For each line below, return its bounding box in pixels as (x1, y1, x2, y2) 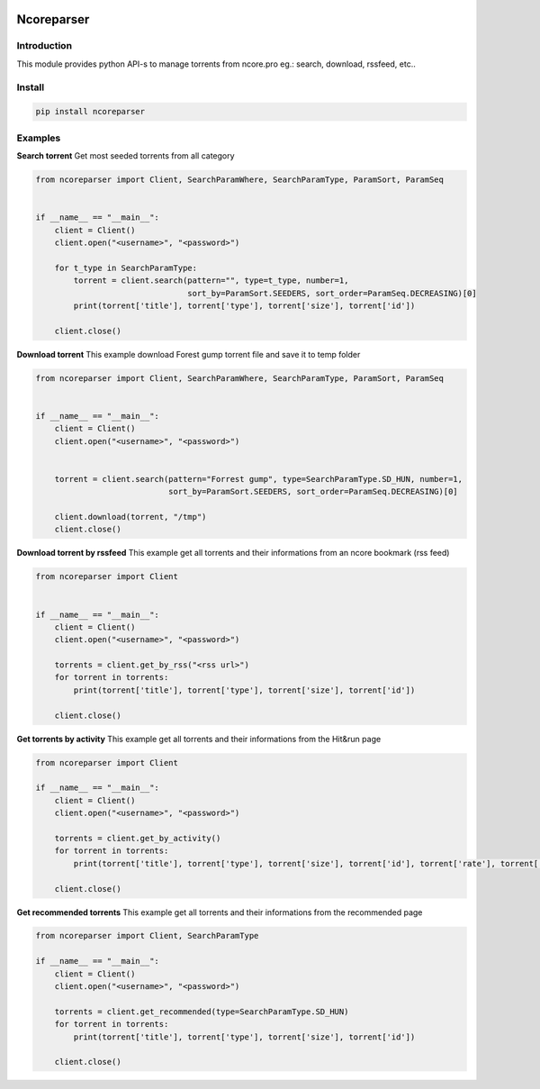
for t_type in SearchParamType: (54, 262, 198, 273)
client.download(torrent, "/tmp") (54, 512, 207, 522)
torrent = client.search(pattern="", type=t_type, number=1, (73, 276, 349, 286)
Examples (16, 132, 61, 144)
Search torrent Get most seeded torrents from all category (16, 150, 235, 161)
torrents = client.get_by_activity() (54, 833, 221, 843)
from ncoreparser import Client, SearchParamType (35, 930, 259, 941)
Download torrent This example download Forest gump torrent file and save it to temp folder (16, 349, 361, 359)
